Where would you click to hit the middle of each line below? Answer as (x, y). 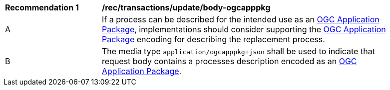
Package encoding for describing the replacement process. (213, 39)
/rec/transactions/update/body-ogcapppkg (186, 7)
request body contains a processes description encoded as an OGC (229, 61)
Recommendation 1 (42, 7)
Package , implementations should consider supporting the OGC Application (244, 29)
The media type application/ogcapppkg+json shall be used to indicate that (238, 51)
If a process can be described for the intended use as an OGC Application (241, 19)
